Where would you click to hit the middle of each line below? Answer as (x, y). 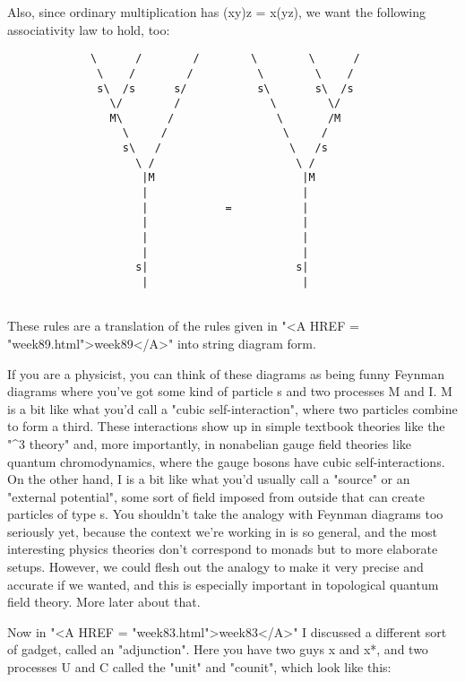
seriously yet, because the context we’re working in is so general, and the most (223, 531)
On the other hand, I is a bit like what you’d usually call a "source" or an (209, 479)
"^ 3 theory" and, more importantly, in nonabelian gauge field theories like (209, 443)
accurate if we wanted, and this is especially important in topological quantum (223, 584)
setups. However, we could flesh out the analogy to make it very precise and (215, 567)
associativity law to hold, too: (89, 29)
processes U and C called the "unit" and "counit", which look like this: (199, 667)
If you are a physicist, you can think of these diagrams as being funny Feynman (226, 373)
